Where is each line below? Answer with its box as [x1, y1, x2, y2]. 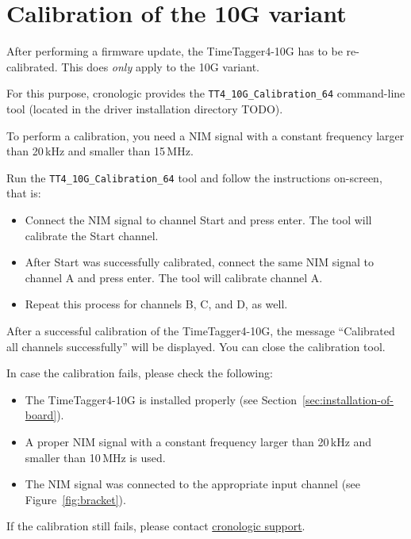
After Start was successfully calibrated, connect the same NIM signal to [25, 254, 375, 270]
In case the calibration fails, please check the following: [6, 365, 273, 381]
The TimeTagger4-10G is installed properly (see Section [25, 391, 298, 407]
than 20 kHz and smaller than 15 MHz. [6, 143, 194, 159]
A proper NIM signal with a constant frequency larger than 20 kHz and [25, 433, 372, 449]
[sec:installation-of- [302, 391, 394, 407]
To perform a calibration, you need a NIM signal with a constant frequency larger [6, 127, 405, 143]
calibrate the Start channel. [25, 227, 159, 243]
